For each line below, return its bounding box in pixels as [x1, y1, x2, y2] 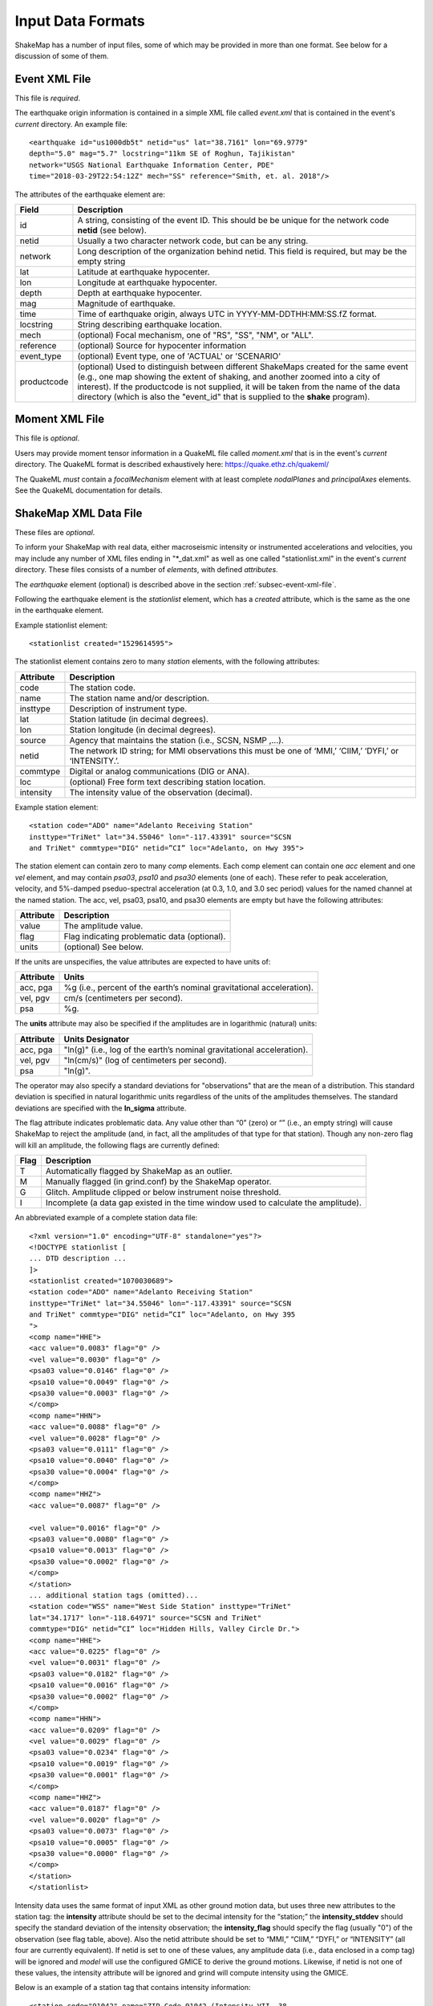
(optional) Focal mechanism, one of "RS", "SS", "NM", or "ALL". [77, 329, 314, 340]
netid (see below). [77, 225, 148, 236]
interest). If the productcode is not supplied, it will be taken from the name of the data [77, 381, 401, 392]
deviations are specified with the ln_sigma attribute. [14, 1103, 187, 1113]
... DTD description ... [29, 1254, 127, 1263]
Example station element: [14, 802, 99, 812]
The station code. [69, 682, 136, 693]
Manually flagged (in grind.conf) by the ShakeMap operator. [45, 1176, 272, 1188]
